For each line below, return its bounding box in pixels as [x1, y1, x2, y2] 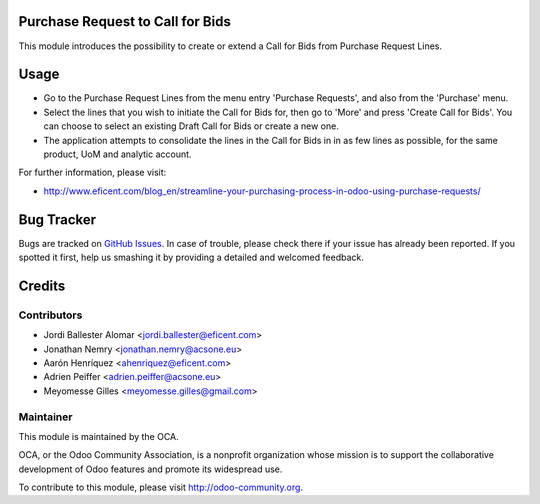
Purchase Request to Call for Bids [18, 13, 232, 30]
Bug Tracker [18, 211, 97, 228]
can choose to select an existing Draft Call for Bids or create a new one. [43, 120, 339, 132]
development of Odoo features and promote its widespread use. [18, 463, 283, 475]
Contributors [18, 308, 83, 322]
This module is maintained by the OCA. [18, 430, 179, 442]
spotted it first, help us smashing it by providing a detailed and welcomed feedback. [18, 251, 364, 264]
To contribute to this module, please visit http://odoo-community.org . [18, 481, 304, 494]
